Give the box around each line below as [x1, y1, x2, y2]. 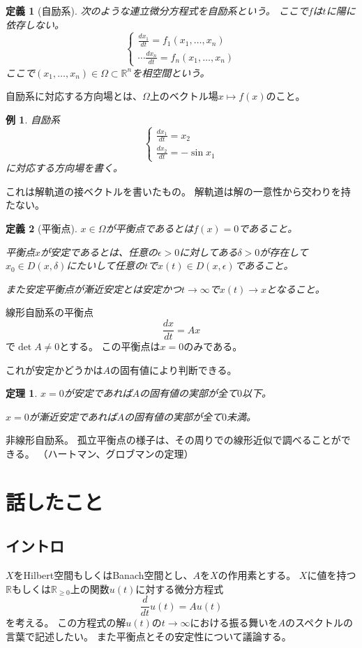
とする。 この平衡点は [59, 339, 160, 354]
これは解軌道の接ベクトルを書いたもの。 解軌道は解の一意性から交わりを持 [6, 183, 351, 198]
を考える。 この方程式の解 [6, 615, 126, 630]
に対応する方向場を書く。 [6, 160, 123, 175]
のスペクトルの [285, 615, 354, 630]
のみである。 [183, 339, 243, 354]
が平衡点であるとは [105, 221, 194, 236]
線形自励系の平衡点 [6, 305, 93, 319]
